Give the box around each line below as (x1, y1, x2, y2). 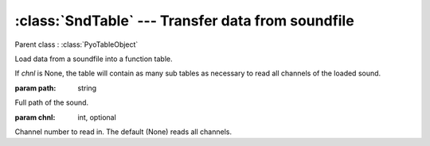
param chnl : (14, 112, 56, 122)
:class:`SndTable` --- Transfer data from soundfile (14, 12, 354, 29)
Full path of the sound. (14, 98, 89, 107)
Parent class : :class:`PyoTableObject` (14, 40, 139, 49)
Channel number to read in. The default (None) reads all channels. (14, 127, 233, 136)
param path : (14, 83, 57, 93)
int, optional (77, 112, 117, 122)
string (77, 83, 97, 93)
